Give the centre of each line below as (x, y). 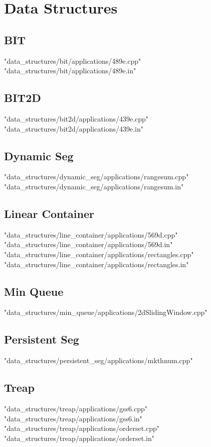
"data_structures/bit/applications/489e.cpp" (73, 61)
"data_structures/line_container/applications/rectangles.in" (96, 264)
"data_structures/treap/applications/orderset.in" (79, 438)
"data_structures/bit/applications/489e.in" (70, 71)
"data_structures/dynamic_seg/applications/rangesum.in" (94, 186)
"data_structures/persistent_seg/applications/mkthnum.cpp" (98, 360)
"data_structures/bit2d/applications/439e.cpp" (76, 118)
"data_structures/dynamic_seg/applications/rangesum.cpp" (96, 177)
